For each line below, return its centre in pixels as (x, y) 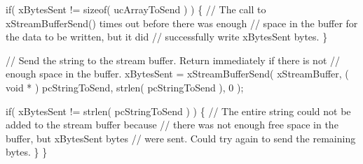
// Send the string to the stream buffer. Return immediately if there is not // (173, 60)
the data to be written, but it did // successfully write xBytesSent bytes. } (167, 37)
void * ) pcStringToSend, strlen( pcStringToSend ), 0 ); (125, 87)
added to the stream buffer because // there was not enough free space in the (172, 125)
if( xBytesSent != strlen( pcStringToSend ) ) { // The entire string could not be (178, 111)
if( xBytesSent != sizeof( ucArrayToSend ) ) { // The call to (136, 9)
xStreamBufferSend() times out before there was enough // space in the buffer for (182, 23)
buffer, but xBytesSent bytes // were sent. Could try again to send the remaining (181, 138)
